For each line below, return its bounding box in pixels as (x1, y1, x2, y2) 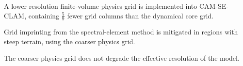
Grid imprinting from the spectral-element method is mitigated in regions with (4, 27, 238, 37)
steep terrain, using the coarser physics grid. (4, 36, 135, 47)
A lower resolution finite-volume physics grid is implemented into (4, 1, 197, 11)
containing (28, 10, 60, 20)
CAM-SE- (199, 1, 228, 11)
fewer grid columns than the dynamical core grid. (67, 10, 214, 20)
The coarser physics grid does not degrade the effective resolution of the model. (4, 52, 240, 63)
